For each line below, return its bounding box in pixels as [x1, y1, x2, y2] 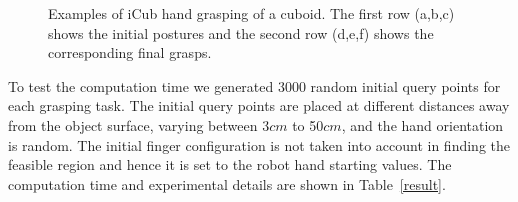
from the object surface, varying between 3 [8, 114, 270, 135]
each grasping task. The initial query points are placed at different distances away [8, 95, 510, 116]
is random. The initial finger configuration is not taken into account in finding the [8, 134, 510, 155]
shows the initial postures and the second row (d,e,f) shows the [48, 22, 434, 43]
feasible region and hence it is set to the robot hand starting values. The [8, 154, 452, 175]
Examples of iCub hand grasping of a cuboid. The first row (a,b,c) [48, 3, 455, 23]
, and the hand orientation [341, 114, 504, 135]
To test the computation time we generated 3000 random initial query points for [8, 75, 501, 96]
